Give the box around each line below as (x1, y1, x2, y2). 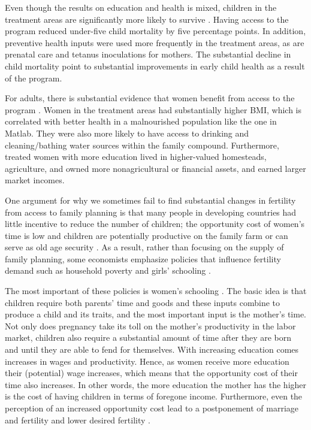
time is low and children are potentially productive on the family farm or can (5, 229, 288, 241)
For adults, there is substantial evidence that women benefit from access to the (5, 92, 295, 104)
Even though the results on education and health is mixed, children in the (5, 1, 277, 13)
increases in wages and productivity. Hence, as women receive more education (5, 355, 289, 367)
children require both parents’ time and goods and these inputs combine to (5, 296, 280, 308)
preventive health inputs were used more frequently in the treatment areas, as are (5, 36, 304, 49)
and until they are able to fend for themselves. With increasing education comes (5, 343, 299, 356)
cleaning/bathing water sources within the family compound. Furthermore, (5, 138, 279, 151)
